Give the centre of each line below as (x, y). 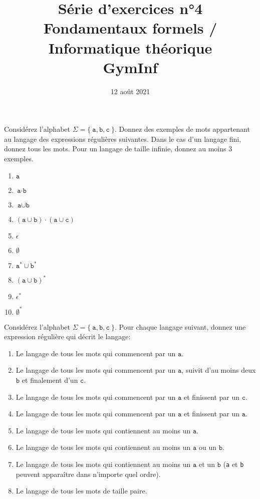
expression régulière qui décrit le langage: (67, 336)
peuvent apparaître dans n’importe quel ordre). (88, 474)
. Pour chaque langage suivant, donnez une (180, 326)
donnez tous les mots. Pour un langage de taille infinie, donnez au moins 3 (118, 149)
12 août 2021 (130, 91)
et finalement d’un (50, 380)
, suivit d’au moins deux (219, 370)
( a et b (233, 464)
